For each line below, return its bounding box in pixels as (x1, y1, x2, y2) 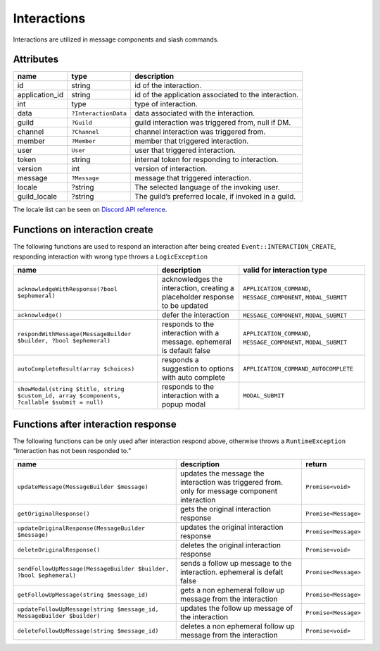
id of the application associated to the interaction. (134, 90, 299, 100)
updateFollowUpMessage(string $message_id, (17, 606, 159, 613)
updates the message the (179, 469, 265, 478)
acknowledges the (161, 275, 223, 285)
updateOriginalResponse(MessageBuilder (17, 525, 146, 532)
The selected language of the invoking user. (134, 182, 281, 192)
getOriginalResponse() (17, 509, 91, 517)
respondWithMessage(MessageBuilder (17, 330, 132, 338)
